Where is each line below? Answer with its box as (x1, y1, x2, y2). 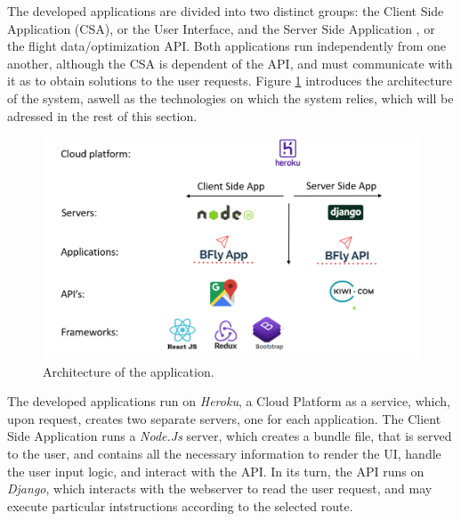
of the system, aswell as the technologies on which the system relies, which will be (7, 88, 454, 107)
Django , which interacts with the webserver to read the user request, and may (7, 479, 433, 498)
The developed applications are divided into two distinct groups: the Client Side (7, 2, 444, 20)
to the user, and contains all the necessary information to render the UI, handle (7, 444, 441, 462)
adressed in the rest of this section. (7, 106, 198, 125)
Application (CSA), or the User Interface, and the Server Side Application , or (7, 19, 435, 37)
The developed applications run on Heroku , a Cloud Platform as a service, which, (7, 392, 450, 411)
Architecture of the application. (43, 362, 214, 380)
